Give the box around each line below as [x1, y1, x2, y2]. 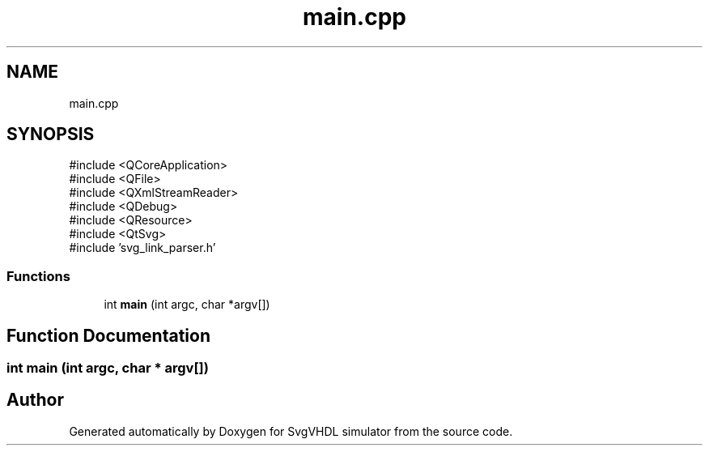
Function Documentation [6, 325, 210, 346]
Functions [6, 267, 70, 284]
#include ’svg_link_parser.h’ [69, 241, 216, 255]
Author [6, 390, 64, 411]
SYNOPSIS [6, 124, 95, 145]
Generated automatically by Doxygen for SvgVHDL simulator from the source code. [69, 424, 513, 438]
